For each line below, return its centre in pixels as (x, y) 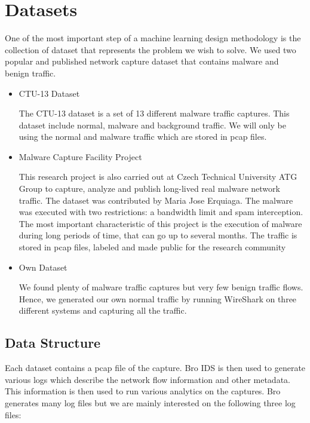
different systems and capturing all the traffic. (103, 310)
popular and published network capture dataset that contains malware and (142, 61)
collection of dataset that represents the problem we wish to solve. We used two (151, 49)
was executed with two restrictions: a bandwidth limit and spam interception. (161, 212)
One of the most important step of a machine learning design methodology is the (153, 38)
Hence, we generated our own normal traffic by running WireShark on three (158, 298)
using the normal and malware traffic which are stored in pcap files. (143, 137)
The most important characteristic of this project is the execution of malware (160, 223)
